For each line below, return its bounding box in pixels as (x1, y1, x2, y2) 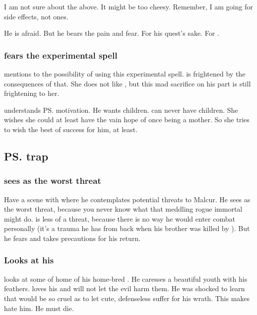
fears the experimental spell (4, 49, 118, 61)
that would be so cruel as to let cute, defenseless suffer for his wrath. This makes (4, 293, 250, 303)
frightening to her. (4, 88, 60, 98)
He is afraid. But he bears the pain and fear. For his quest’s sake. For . (4, 28, 219, 38)
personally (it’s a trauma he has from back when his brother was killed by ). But (4, 223, 250, 234)
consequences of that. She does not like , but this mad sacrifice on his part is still (4, 78, 251, 88)
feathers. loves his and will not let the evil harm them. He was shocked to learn (4, 283, 245, 294)
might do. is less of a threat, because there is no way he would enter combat (4, 213, 235, 224)
